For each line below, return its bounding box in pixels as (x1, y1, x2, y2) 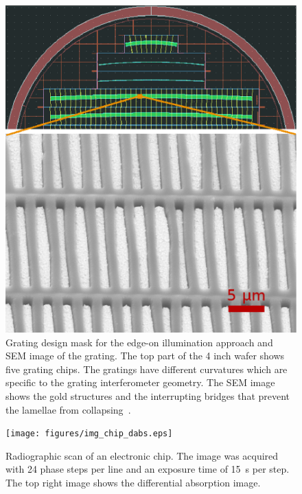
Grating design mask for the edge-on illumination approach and (5, 335, 273, 349)
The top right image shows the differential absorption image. (5, 475, 261, 490)
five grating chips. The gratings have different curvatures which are (5, 361, 288, 376)
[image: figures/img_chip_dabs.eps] (5, 429, 173, 439)
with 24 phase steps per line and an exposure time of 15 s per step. (5, 462, 290, 476)
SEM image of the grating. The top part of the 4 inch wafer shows (5, 348, 285, 363)
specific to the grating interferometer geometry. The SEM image (5, 375, 275, 390)
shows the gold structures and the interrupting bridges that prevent (5, 389, 290, 403)
